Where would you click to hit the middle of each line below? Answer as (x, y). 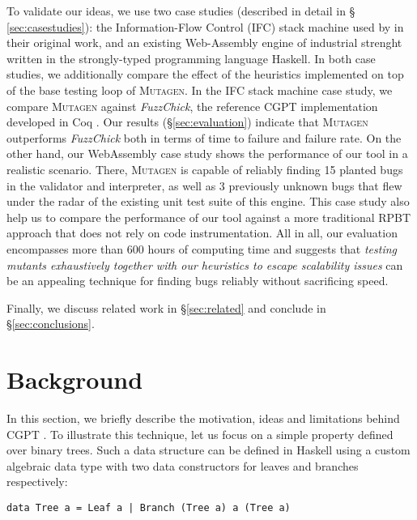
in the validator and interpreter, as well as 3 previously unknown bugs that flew (204, 185)
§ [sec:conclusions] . (51, 324)
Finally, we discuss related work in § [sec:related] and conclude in (166, 307)
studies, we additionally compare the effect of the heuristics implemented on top (205, 74)
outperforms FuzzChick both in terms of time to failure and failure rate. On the (204, 137)
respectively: (37, 482)
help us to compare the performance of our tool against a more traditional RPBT (209, 217)
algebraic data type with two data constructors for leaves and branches (183, 465)
